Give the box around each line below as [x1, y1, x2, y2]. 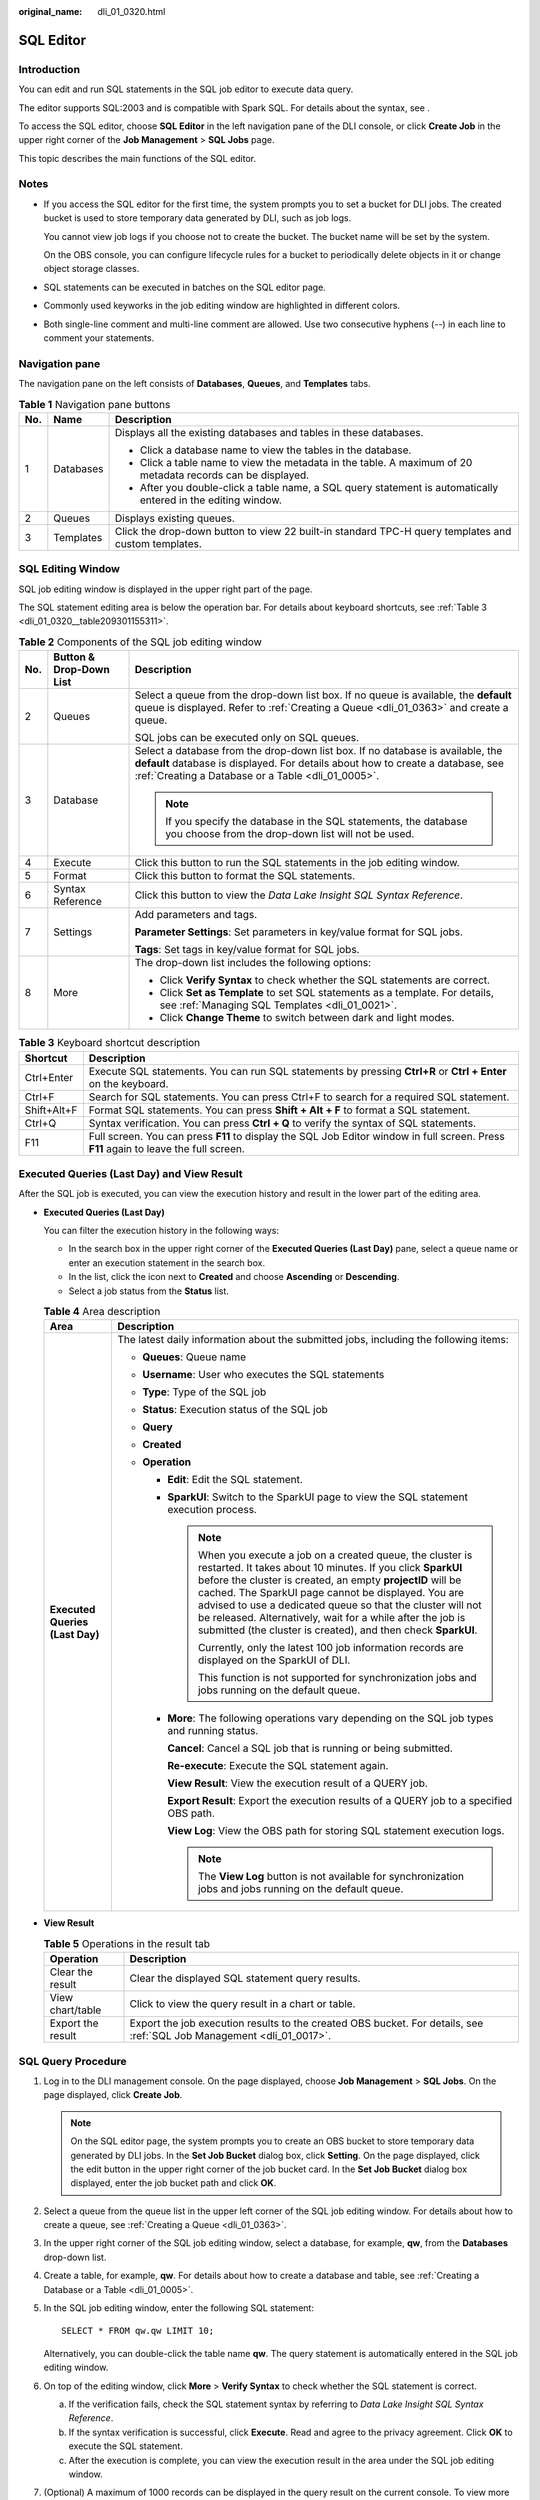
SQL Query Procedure [18, 2054, 127, 2068]
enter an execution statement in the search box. [68, 1256, 265, 1269]
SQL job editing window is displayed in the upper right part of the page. [18, 583, 313, 595]
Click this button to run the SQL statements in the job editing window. [134, 856, 460, 870]
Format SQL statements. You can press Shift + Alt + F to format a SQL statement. [88, 1103, 471, 1117]
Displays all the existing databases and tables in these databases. [115, 425, 424, 439]
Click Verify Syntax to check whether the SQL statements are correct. [159, 973, 490, 987]
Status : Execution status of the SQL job [141, 1403, 329, 1417]
